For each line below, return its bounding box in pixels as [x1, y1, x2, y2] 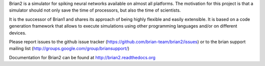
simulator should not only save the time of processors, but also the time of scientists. [9, 7, 181, 13]
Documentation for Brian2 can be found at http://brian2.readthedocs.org [9, 54, 156, 60]
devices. [9, 30, 26, 36]
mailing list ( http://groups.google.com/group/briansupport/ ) [9, 46, 130, 51]
